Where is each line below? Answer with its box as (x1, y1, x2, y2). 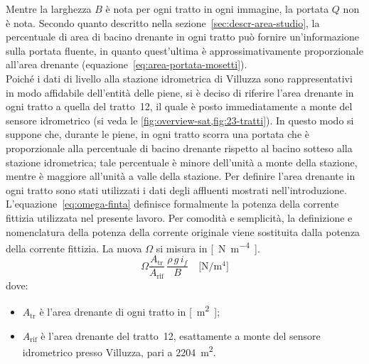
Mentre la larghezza (6, 1, 92, 16)
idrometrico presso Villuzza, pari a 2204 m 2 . (22, 343, 216, 359)
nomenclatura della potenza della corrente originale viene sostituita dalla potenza (6, 224, 360, 239)
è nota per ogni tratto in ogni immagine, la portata (105, 1, 329, 16)
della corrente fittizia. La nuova (6, 240, 142, 255)
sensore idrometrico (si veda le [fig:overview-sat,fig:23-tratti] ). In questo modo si (6, 112, 354, 127)
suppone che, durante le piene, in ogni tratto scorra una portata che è (6, 127, 309, 141)
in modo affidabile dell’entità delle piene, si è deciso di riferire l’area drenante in (6, 85, 354, 100)
